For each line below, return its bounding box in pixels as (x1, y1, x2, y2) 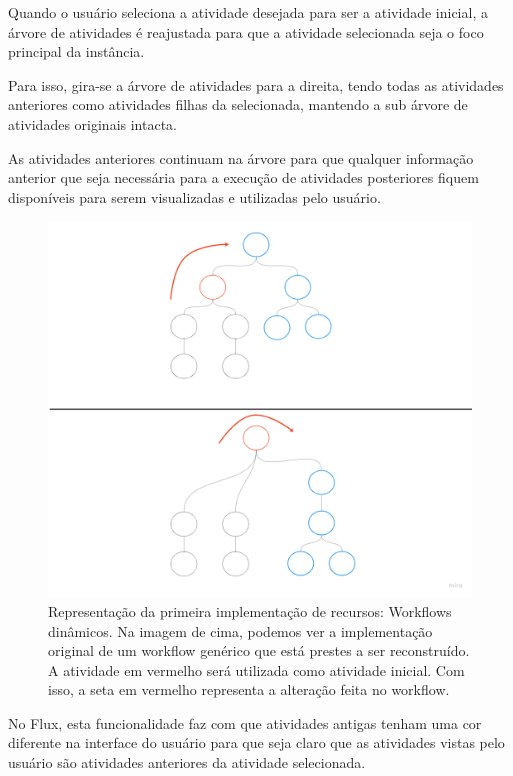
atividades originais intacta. (8, 113, 177, 134)
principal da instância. (8, 41, 145, 62)
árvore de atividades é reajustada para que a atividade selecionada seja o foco (8, 21, 484, 42)
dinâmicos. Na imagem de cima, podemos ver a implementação (48, 620, 433, 641)
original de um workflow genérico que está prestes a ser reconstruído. (48, 640, 470, 661)
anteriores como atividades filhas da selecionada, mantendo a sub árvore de (8, 94, 468, 115)
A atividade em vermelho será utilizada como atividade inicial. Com (48, 659, 465, 680)
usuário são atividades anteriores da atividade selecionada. (8, 752, 366, 773)
